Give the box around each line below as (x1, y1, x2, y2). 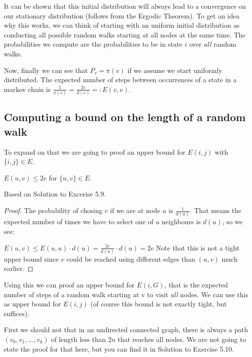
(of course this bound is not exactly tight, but (90, 299, 227, 309)
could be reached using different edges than (67, 253, 195, 264)
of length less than (51, 334, 106, 344)
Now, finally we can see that (4, 65, 88, 75)
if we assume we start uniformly (127, 65, 222, 75)
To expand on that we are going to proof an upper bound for (4, 146, 185, 157)
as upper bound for (4, 299, 61, 309)
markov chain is (4, 84, 51, 94)
